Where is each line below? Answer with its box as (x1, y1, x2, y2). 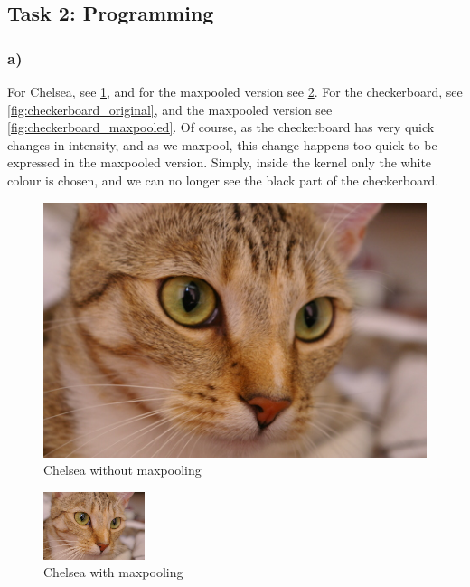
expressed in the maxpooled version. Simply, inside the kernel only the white (7, 153, 432, 172)
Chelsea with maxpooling (43, 563, 183, 582)
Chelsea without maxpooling (43, 460, 202, 479)
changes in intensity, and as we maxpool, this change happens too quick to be (7, 135, 437, 154)
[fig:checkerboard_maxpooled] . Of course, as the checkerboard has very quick (7, 118, 435, 137)
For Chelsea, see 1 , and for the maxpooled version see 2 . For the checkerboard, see (7, 82, 463, 100)
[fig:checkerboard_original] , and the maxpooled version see (7, 99, 333, 118)
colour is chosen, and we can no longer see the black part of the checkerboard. (7, 170, 439, 189)
